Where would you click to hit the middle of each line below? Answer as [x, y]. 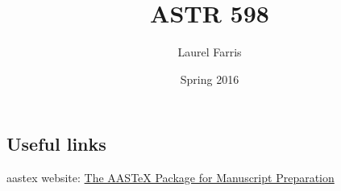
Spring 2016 [210, 79]
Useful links [56, 144]
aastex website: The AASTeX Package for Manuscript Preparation [170, 178]
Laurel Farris [210, 52]
